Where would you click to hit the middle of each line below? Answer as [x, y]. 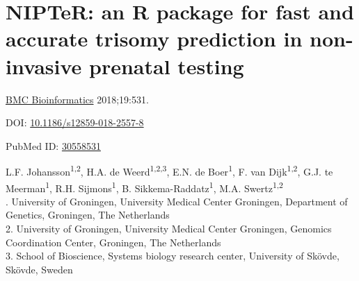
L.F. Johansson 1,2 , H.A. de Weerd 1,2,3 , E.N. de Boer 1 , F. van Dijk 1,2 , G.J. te [169, 170]
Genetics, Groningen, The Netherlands [88, 215]
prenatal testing [167, 66]
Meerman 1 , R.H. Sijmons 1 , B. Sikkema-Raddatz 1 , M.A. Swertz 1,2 [144, 187]
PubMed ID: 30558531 [53, 145]
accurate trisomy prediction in [154, 39]
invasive [44, 66]
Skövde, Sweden [39, 269]
